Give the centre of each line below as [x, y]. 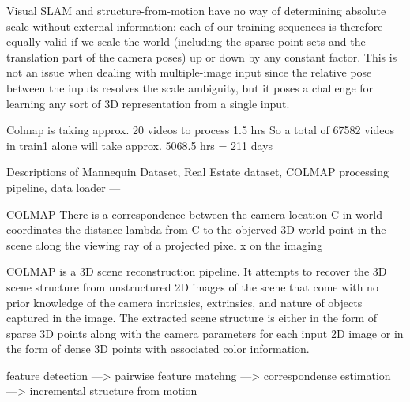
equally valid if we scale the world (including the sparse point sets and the [186, 41]
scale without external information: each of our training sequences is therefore [195, 26]
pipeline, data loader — [64, 187]
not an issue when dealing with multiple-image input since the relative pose [189, 72]
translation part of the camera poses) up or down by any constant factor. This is [202, 56]
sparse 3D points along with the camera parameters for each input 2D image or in [205, 333]
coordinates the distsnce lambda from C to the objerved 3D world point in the [196, 229]
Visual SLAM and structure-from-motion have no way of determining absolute [196, 10]
